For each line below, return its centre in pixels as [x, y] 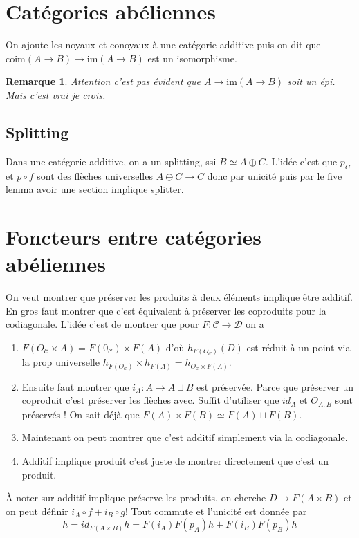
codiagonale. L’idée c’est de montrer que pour [102, 324]
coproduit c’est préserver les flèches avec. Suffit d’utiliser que [150, 400]
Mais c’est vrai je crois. [56, 94]
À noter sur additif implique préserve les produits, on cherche [136, 498]
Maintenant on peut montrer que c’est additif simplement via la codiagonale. [185, 437]
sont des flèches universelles [95, 175]
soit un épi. [311, 81]
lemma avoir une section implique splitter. [95, 189]
